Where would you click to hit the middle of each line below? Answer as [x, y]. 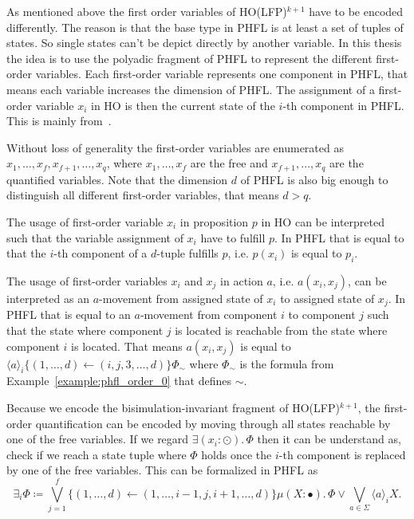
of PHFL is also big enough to [314, 179]
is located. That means [127, 346]
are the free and [229, 163]
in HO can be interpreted [323, 221]
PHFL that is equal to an [69, 315]
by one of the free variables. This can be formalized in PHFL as [162, 470]
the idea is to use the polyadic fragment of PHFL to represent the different [189, 58]
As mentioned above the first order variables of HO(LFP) [147, 11]
